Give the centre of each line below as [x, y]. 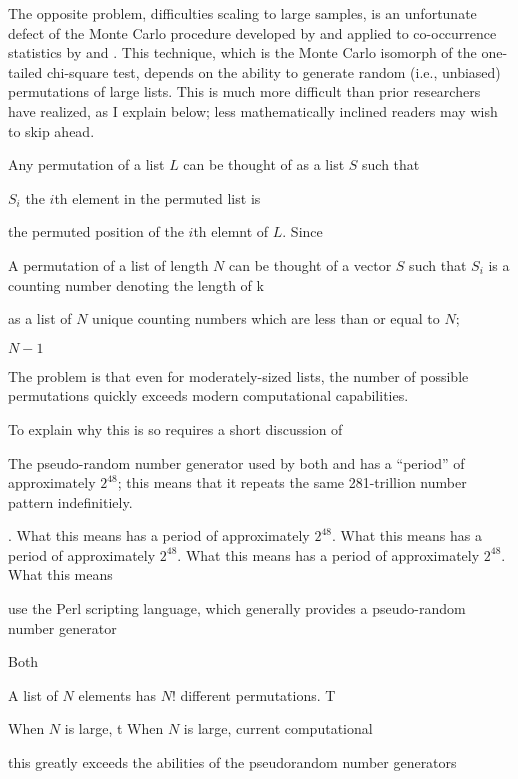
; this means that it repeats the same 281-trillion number [292, 482]
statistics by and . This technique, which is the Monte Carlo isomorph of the [242, 52]
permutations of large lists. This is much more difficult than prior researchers [244, 91]
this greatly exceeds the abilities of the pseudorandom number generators [232, 762]
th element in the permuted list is [157, 197]
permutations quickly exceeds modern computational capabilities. [208, 395]
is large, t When [114, 728]
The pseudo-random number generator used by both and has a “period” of [236, 462]
